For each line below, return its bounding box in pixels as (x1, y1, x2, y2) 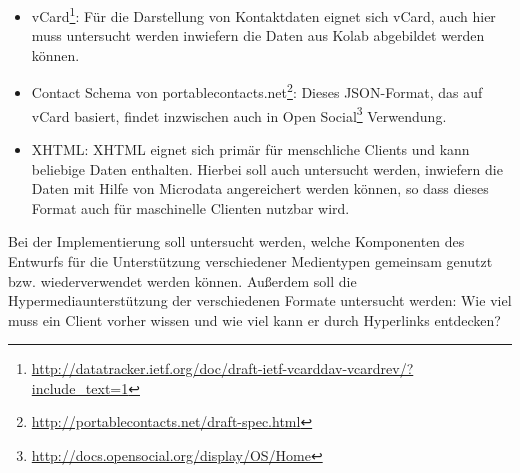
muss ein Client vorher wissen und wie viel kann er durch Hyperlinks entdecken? (8, 309, 501, 330)
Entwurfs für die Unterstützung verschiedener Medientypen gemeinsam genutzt (8, 250, 493, 271)
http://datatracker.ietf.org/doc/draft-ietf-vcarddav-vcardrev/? (31, 358, 414, 379)
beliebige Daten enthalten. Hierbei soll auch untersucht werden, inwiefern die (31, 158, 503, 179)
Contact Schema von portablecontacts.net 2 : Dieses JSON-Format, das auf (31, 79, 483, 103)
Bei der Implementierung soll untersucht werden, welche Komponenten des (8, 231, 465, 252)
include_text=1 (31, 377, 129, 398)
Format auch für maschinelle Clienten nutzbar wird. (31, 197, 350, 218)
